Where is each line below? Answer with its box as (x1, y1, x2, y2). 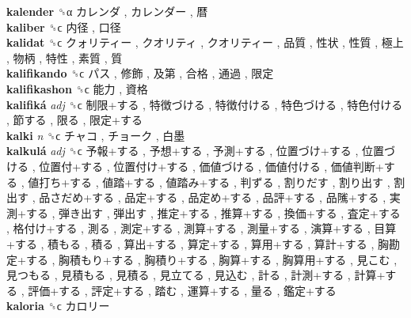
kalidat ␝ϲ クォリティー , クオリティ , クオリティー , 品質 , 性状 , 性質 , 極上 (6, 34, 404, 51)
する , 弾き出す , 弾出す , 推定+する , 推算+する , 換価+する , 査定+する (25, 204, 401, 221)
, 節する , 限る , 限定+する (6, 112, 143, 128)
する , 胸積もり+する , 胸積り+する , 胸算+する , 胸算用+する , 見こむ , (25, 251, 398, 267)
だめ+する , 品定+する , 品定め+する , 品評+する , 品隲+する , (61, 189, 386, 206)
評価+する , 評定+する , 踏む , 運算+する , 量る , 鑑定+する (28, 282, 337, 298)
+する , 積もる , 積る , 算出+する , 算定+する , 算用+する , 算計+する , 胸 (6, 235, 389, 252)
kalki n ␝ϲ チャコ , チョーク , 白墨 (6, 127, 185, 143)
